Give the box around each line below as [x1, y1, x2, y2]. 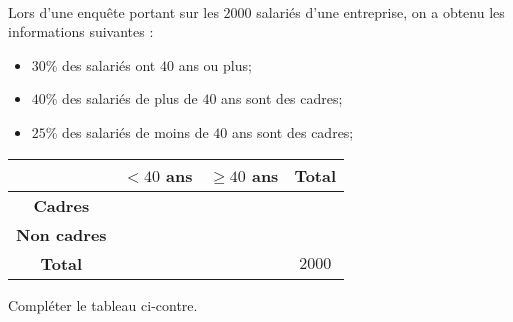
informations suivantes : [8, 21, 154, 42]
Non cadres [16, 222, 107, 246]
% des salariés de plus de [45, 88, 198, 109]
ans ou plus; [178, 54, 252, 75]
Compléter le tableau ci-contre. [8, 294, 198, 315]
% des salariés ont [45, 54, 156, 75]
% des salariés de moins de [45, 121, 209, 142]
